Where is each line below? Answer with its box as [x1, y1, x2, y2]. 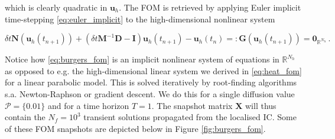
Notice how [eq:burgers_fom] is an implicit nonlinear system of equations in [5, 53, 279, 65]
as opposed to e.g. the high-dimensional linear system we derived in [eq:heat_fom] [5, 64, 302, 77]
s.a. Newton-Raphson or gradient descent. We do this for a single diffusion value [5, 87, 295, 100]
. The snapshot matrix [151, 99, 233, 111]
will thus [245, 99, 277, 111]
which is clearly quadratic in [5, 1, 108, 13]
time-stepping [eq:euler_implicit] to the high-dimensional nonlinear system [5, 12, 275, 25]
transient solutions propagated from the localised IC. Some [83, 111, 297, 123]
